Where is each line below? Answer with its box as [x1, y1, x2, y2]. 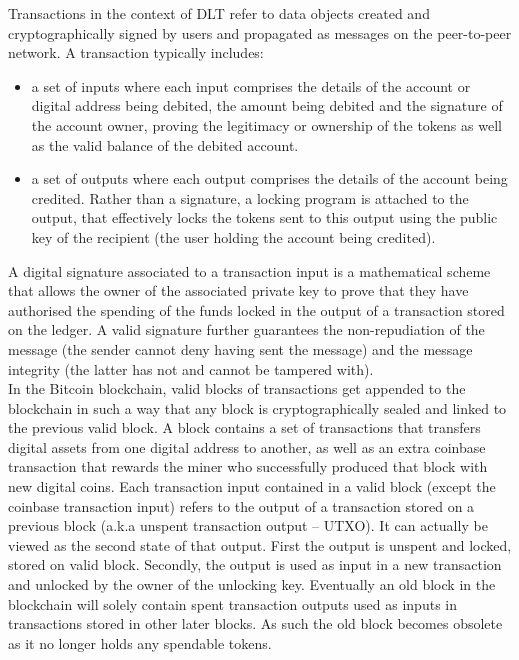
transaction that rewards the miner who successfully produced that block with [8, 456, 488, 477]
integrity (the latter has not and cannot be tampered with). [8, 358, 374, 379]
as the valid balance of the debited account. [31, 134, 299, 155]
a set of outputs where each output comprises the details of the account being [31, 168, 508, 189]
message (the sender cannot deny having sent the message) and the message [8, 338, 473, 359]
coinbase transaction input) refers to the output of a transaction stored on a [8, 495, 475, 516]
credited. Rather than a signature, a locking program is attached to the [31, 187, 469, 208]
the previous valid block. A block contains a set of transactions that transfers [8, 417, 481, 438]
